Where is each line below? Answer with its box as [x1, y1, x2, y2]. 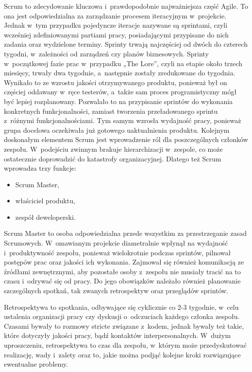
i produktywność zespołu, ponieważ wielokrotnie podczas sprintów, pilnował [4, 247, 231, 257]
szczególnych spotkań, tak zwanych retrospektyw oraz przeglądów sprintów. [4, 285, 229, 296]
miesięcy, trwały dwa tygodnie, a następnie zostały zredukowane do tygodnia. [4, 68, 235, 78]
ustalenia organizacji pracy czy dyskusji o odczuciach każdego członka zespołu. [4, 311, 240, 321]
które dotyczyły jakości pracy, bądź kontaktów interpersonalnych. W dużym [4, 330, 231, 340]
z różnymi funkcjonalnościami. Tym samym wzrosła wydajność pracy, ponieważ [4, 115, 241, 125]
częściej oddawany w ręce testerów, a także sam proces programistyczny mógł [4, 87, 237, 97]
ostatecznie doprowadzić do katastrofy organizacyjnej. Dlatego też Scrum [4, 153, 221, 163]
